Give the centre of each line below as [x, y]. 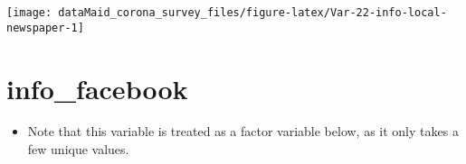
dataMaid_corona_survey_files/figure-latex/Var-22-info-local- [252, 13]
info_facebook [97, 88]
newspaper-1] [45, 27]
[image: [29, 13]
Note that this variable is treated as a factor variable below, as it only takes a [243, 131]
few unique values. [78, 149]
